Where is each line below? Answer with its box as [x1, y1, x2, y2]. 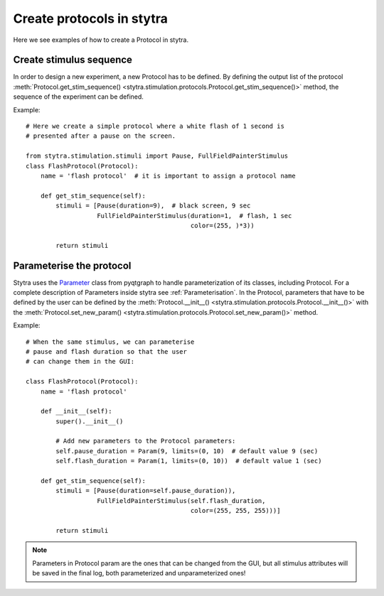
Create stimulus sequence [13, 54, 133, 66]
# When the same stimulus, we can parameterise [26, 337, 195, 346]
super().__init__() [55, 417, 124, 426]
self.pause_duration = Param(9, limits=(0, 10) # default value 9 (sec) [55, 447, 319, 455]
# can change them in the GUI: [26, 357, 135, 366]
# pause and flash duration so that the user [26, 347, 188, 355]
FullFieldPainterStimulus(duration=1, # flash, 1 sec [97, 212, 292, 220]
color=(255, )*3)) [190, 221, 255, 229]
